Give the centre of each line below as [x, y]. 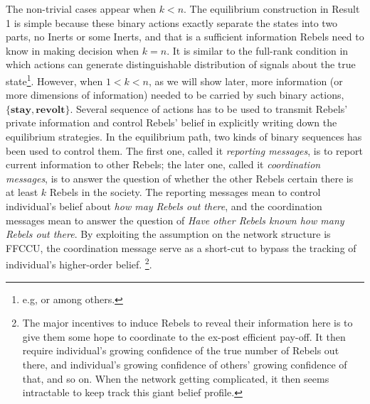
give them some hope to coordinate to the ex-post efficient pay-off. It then [184, 336]
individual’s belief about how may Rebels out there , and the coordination [164, 206]
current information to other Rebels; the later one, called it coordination [163, 164]
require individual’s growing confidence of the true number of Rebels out [181, 350]
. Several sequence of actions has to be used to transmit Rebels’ [209, 108]
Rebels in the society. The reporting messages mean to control [185, 192]
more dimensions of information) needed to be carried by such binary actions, [175, 95]
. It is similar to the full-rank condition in [258, 50]
